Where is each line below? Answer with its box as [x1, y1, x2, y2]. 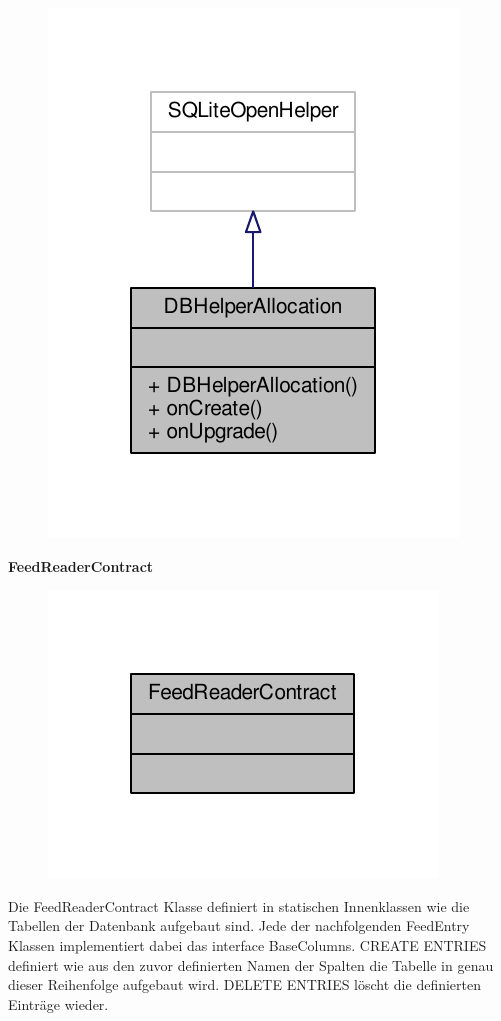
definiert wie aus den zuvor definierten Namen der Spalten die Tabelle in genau [8, 954, 494, 975]
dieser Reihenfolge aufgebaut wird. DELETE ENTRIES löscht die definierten [8, 974, 482, 995]
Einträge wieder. [8, 993, 109, 1014]
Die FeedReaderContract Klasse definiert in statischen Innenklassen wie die [8, 895, 470, 916]
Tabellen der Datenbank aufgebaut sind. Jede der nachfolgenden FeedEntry [8, 915, 470, 936]
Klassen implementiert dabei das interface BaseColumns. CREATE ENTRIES [8, 934, 487, 955]
